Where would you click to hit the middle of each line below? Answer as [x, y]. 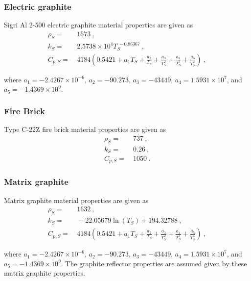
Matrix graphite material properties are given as [76, 200]
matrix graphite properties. [45, 273]
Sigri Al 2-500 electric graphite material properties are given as [99, 25]
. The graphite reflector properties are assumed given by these [154, 263]
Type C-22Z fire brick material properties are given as [85, 129]
